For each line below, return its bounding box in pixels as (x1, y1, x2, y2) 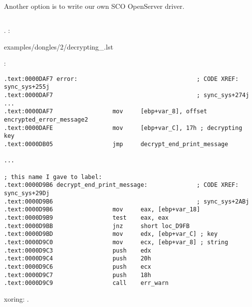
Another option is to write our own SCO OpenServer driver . (4, 1, 184, 11)
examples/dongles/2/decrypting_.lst (4, 41, 114, 51)
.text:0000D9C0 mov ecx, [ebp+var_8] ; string (4, 238, 229, 246)
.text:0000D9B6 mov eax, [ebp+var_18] (4, 206, 200, 213)
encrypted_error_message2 (4, 116, 88, 124)
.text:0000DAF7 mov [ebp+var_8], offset (4, 108, 207, 115)
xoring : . (4, 293, 29, 304)
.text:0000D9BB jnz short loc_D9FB (4, 222, 190, 230)
